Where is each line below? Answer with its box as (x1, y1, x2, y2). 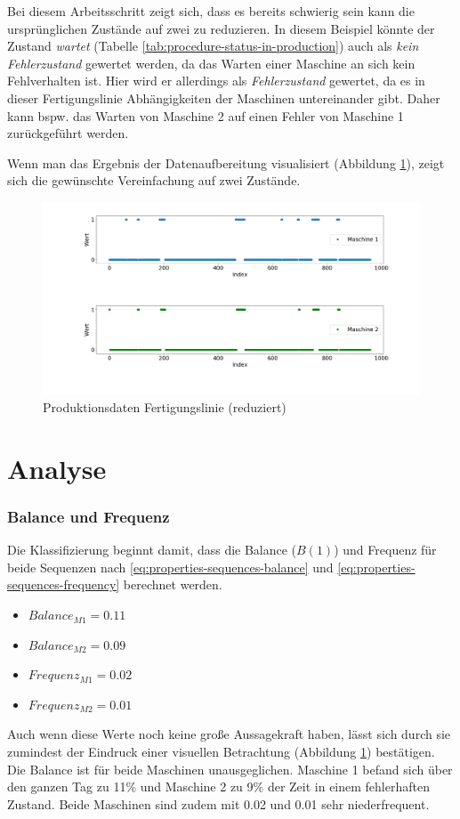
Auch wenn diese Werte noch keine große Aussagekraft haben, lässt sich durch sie (7, 725, 451, 743)
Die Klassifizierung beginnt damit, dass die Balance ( (7, 540, 297, 559)
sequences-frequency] (7, 575, 120, 594)
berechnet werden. (123, 575, 222, 594)
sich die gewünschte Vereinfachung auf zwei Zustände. (7, 171, 301, 190)
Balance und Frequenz (7, 505, 170, 527)
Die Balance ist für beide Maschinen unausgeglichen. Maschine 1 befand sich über (7, 759, 453, 778)
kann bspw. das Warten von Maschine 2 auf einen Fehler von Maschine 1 (7, 106, 404, 125)
